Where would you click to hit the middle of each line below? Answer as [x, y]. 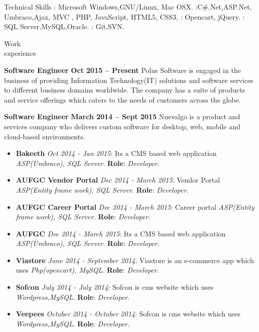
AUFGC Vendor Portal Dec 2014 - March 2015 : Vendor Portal [118, 180]
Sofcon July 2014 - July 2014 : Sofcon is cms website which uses [115, 287]
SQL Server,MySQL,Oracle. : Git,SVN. [64, 26]
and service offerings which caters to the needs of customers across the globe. [122, 99]
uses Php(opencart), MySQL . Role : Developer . [87, 270]
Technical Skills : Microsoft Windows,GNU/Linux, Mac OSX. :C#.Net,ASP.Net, [128, 7]
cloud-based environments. [45, 136]
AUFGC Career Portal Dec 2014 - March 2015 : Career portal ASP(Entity [135, 206]
